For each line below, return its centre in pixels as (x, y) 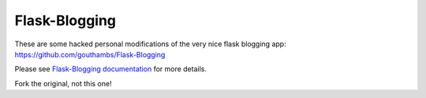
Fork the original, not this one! (63, 83)
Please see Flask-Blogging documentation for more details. (110, 69)
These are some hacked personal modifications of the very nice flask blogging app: (151, 44)
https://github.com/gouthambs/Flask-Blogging (90, 54)
